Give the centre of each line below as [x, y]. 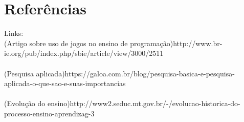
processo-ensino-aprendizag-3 [49, 113]
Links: [14, 33]
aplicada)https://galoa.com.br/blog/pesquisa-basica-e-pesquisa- [135, 73]
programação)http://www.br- [176, 43]
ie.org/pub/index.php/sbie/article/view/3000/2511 [84, 53]
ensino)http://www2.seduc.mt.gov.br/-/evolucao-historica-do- [144, 103]
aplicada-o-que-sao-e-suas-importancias [65, 83]
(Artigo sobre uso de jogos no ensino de [66, 43]
